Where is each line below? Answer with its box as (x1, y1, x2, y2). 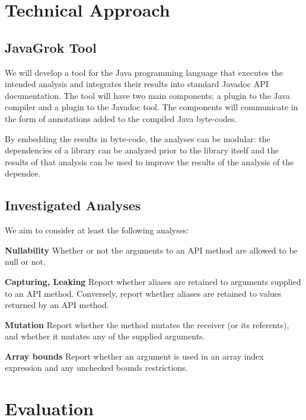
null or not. (5, 255, 46, 268)
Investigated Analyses (5, 196, 141, 214)
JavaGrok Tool (5, 38, 97, 56)
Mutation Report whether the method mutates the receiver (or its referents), (5, 318, 289, 331)
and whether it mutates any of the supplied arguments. (5, 330, 205, 342)
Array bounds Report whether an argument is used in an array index (5, 350, 264, 362)
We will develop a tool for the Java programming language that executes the (5, 66, 283, 78)
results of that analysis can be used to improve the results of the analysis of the (5, 155, 294, 168)
